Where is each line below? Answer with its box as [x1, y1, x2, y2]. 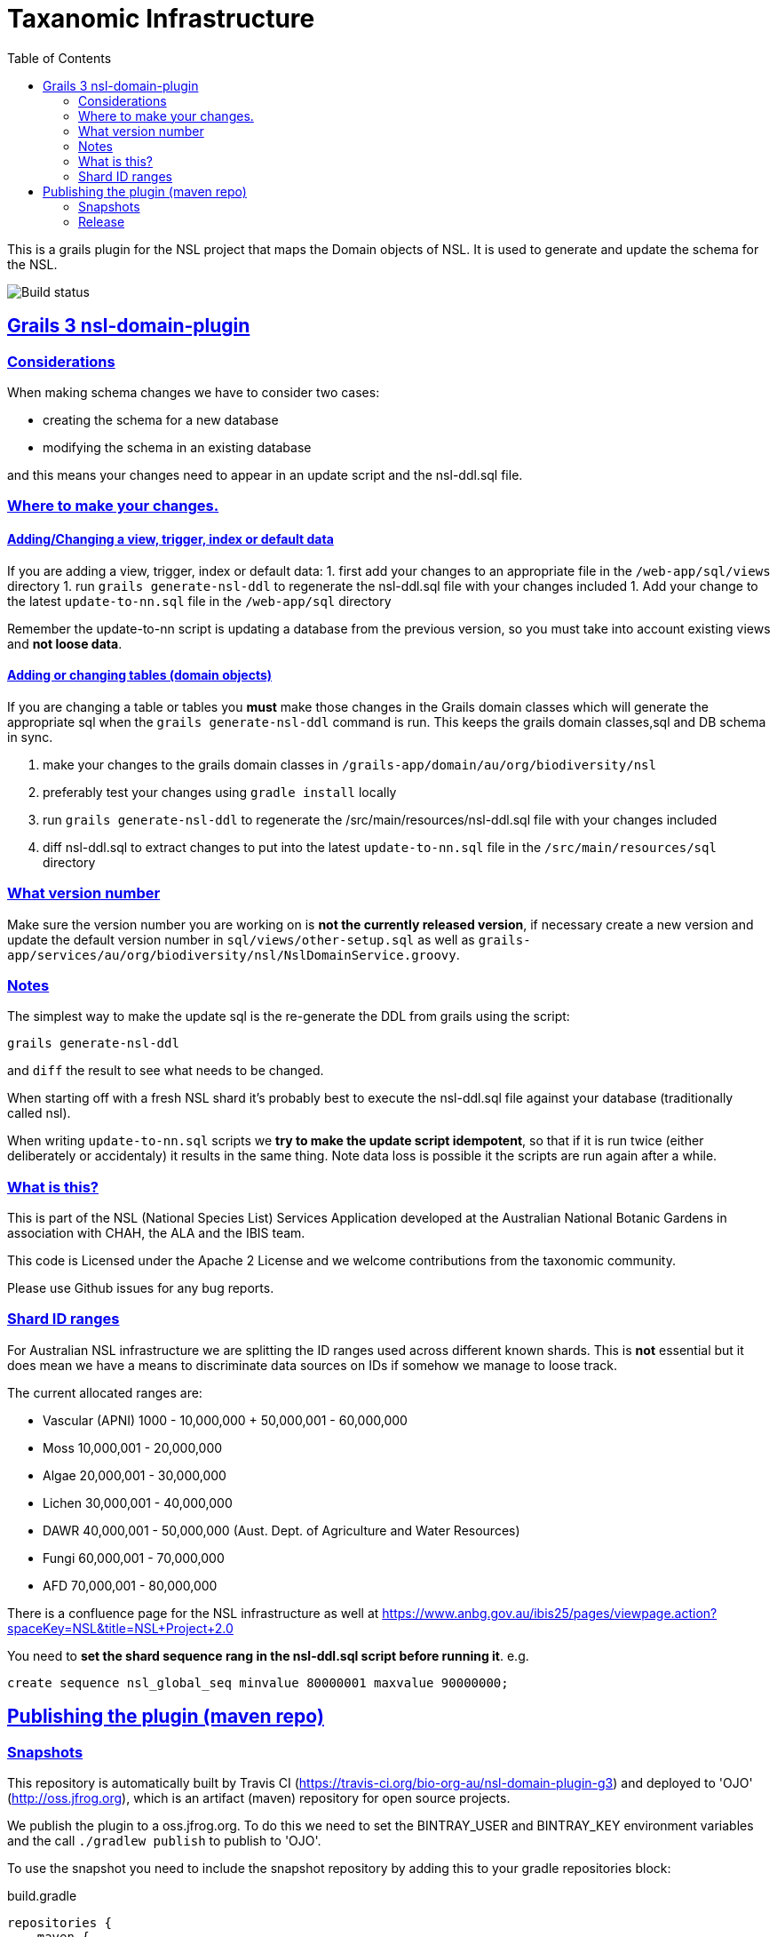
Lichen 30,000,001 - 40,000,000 [43, 1495, 233, 1511]
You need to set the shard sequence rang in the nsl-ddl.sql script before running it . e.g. [7, 1647, 529, 1663]
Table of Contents [7, 50, 112, 66]
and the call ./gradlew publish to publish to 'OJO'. [7, 1833, 321, 1848]
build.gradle [7, 1888, 77, 1903]
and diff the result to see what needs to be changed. [7, 1063, 324, 1079]
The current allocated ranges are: [7, 1384, 202, 1400]
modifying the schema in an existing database [43, 439, 312, 455]
